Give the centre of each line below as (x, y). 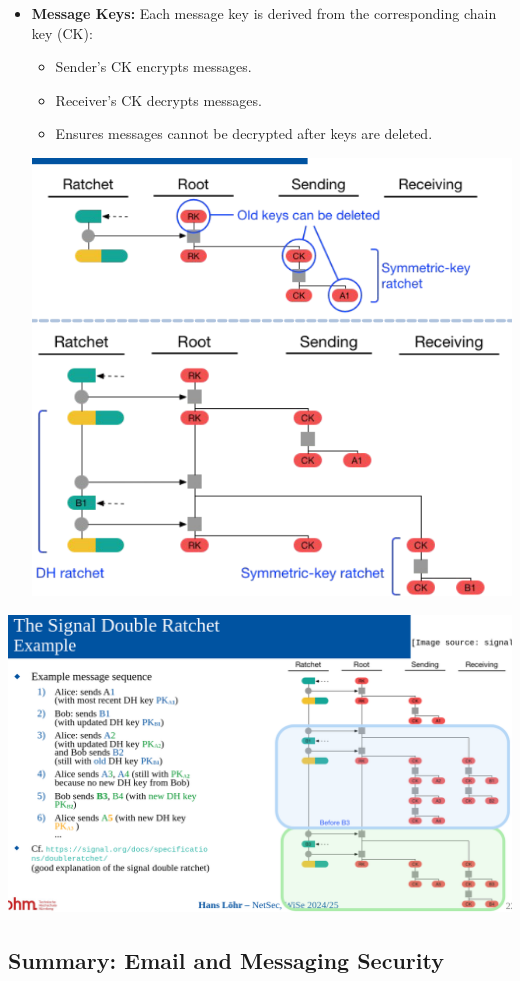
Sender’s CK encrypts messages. (153, 66)
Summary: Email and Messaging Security (226, 960)
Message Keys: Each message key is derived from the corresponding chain (264, 13)
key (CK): (62, 32)
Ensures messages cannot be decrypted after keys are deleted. (244, 133)
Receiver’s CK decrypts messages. (158, 99)
